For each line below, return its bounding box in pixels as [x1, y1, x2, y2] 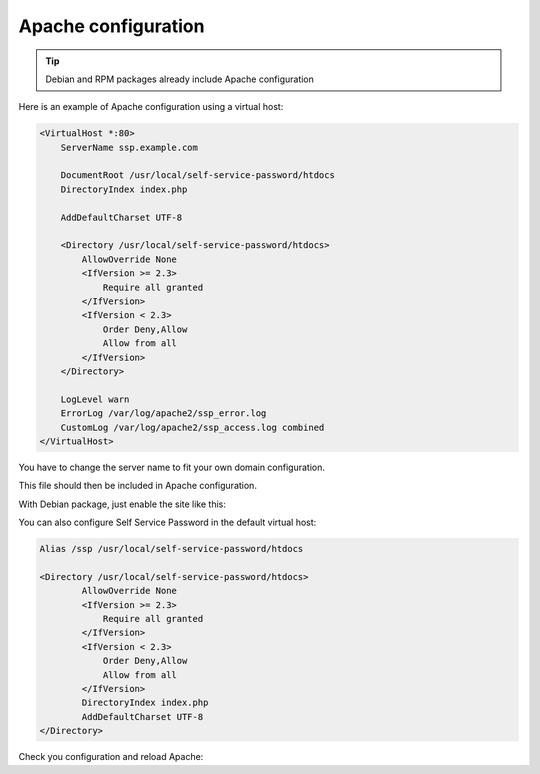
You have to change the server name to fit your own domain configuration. [18, 461, 325, 473]
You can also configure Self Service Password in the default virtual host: [18, 516, 317, 529]
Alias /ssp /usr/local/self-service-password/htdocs [39, 543, 304, 555]
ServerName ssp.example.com [60, 141, 199, 153]
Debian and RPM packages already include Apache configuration [45, 73, 315, 85]
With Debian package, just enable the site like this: [18, 498, 227, 510]
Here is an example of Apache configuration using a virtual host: [18, 101, 284, 113]
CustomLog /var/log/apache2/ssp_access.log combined [60, 421, 325, 433]
